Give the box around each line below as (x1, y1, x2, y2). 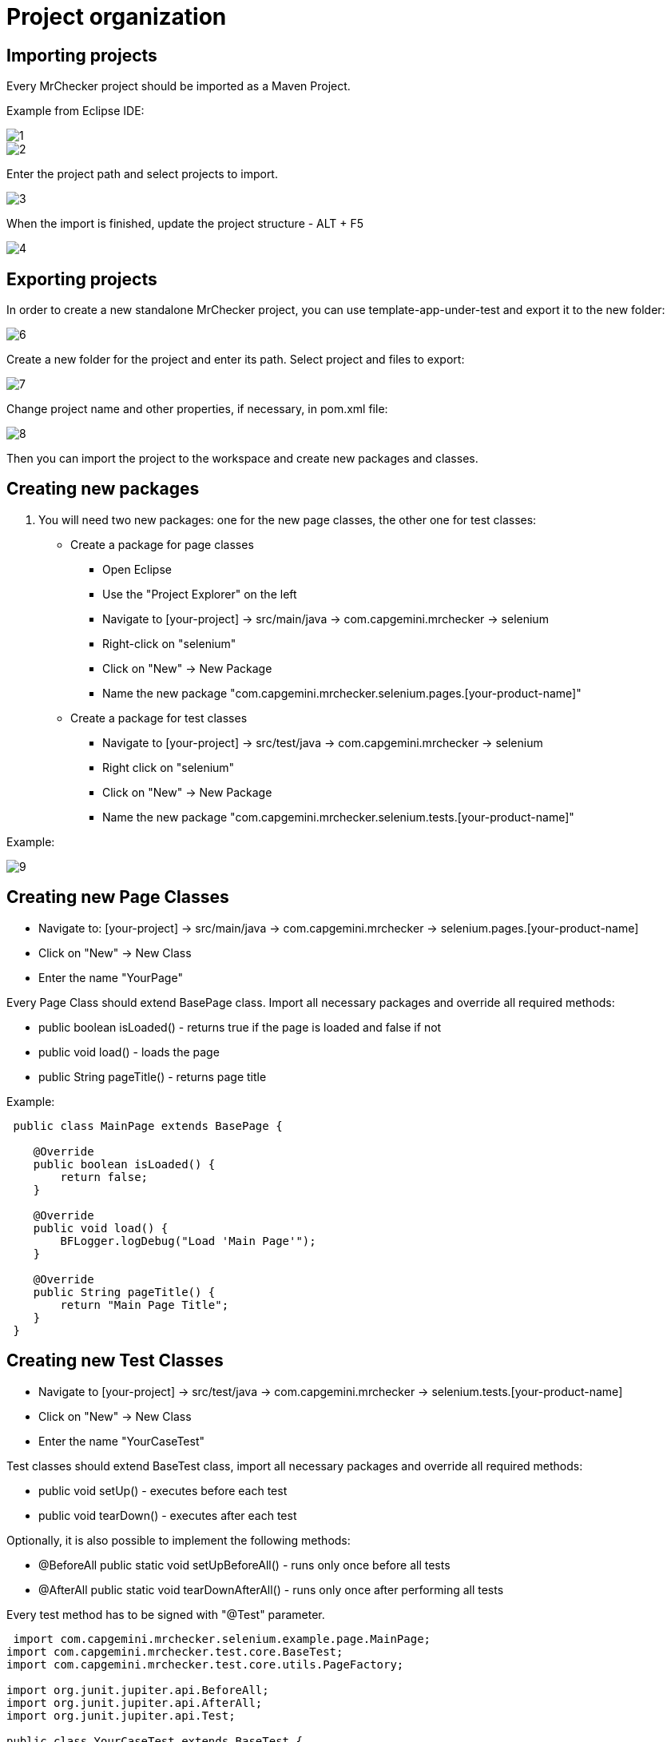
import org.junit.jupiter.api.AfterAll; (6, 1696, 263, 1709)
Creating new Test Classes (6, 1350, 224, 1371)
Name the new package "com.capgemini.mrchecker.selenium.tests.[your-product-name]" (102, 809, 574, 824)
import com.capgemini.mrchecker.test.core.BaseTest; (6, 1645, 343, 1658)
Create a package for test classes (70, 710, 248, 725)
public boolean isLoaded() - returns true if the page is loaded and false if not (38, 1020, 442, 1034)
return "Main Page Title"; (60, 1298, 229, 1311)
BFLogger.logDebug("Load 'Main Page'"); (60, 1234, 316, 1247)
